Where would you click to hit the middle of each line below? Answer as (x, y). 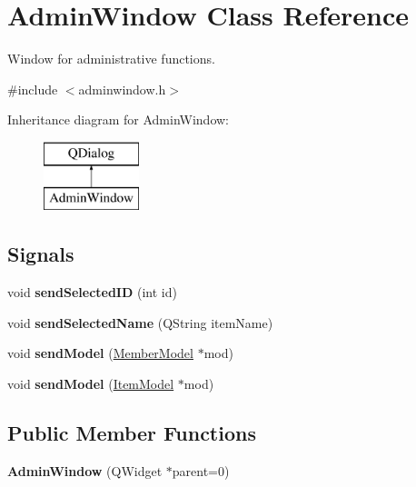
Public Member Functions (132, 433)
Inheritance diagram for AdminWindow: (118, 119)
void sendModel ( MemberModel (100, 353)
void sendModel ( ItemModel (91, 384)
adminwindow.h (122, 89)
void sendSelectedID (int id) (92, 292)
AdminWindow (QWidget (85, 470)
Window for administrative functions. (111, 59)
